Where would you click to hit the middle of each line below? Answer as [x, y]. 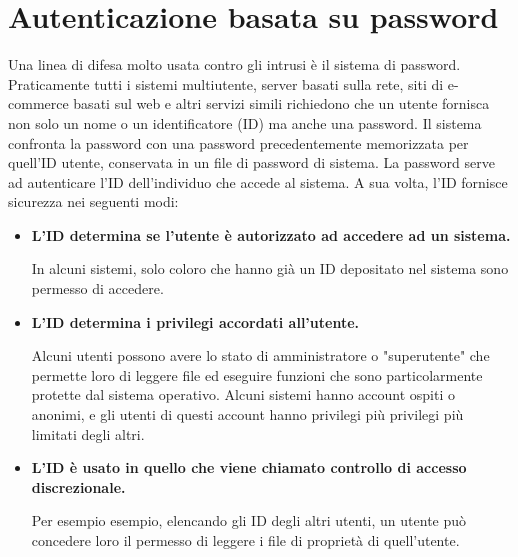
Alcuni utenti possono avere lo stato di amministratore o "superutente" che [260, 355]
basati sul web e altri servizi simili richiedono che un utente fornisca [281, 103]
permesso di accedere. [97, 288]
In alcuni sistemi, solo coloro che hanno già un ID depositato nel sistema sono [270, 268]
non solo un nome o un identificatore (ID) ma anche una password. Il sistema [245, 122]
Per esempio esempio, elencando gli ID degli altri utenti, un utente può [249, 520]
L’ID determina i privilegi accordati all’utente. [195, 321]
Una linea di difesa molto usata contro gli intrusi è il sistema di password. [234, 64]
